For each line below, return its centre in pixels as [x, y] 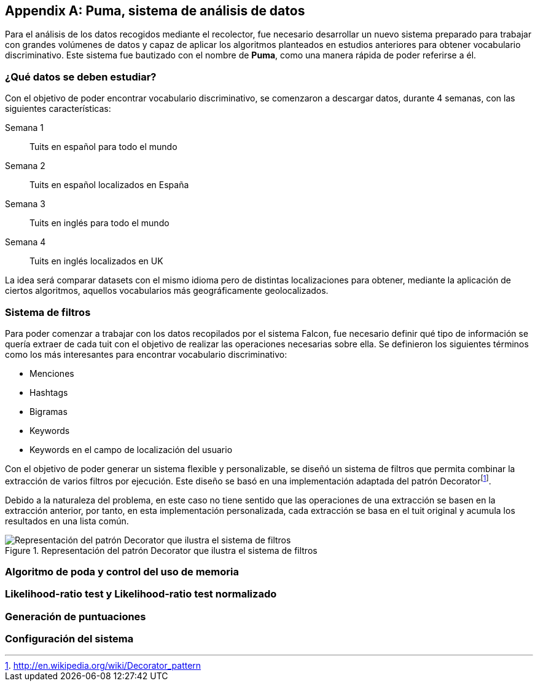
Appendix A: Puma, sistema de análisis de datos [155, 11]
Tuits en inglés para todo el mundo [99, 223]
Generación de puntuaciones [76, 616]
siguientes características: [58, 109]
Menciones [52, 373]
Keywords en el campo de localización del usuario [131, 449]
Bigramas [49, 411]
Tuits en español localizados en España [109, 185]
